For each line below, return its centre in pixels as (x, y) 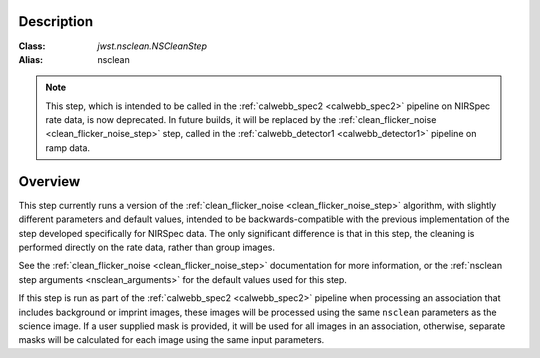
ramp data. (67, 147)
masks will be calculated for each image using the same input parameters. (171, 340)
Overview (49, 181)
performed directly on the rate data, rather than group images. (146, 247)
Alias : (31, 59)
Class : (32, 46)
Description (56, 21)
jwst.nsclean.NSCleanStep (152, 46)
